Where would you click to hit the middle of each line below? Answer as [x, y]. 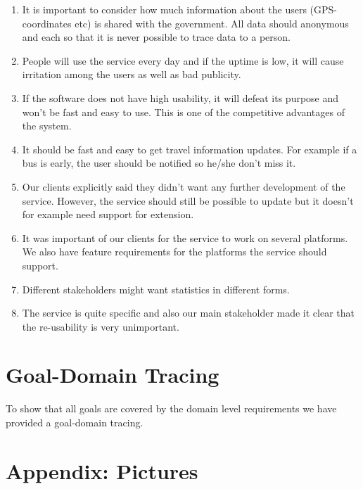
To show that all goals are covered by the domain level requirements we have [171, 408]
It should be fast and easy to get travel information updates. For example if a [190, 149]
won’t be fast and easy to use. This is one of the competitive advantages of [183, 112]
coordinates [47, 23]
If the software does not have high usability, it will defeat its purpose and [180, 97]
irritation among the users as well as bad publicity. [132, 74]
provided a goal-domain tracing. [75, 422]
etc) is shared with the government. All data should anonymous [212, 23]
